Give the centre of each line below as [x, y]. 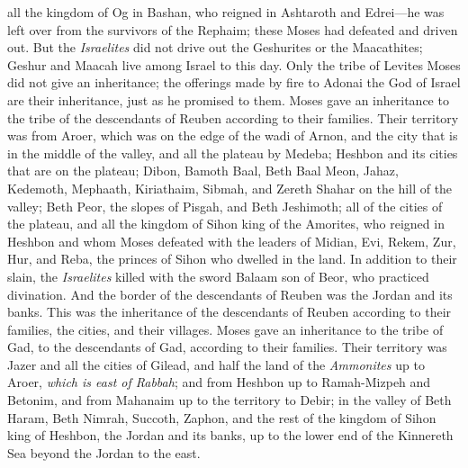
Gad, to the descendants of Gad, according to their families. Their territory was [227, 347]
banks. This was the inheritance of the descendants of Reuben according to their [229, 312]
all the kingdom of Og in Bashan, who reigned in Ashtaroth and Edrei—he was [226, 12]
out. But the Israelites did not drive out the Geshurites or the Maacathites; [215, 47]
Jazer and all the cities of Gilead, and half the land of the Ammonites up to [216, 364]
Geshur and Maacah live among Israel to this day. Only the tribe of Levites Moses [234, 64]
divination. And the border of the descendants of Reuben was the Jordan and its [230, 294]
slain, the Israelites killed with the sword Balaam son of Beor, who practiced [218, 276]
